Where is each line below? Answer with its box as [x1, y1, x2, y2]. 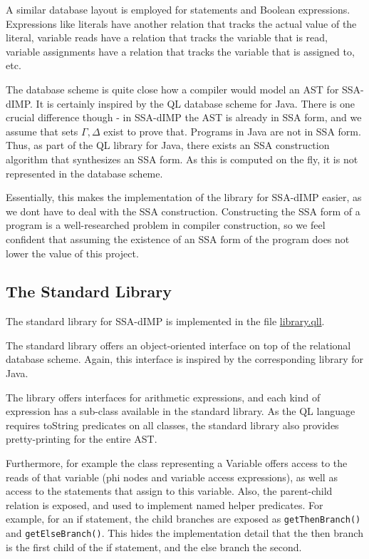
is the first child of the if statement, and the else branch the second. [6, 539, 302, 554]
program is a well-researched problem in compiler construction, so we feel [6, 217, 326, 232]
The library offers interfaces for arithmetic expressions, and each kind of [6, 389, 321, 404]
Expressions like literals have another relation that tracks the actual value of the [6, 16, 357, 31]
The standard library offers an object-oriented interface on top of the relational [6, 337, 351, 352]
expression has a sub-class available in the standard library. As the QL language [6, 404, 355, 419]
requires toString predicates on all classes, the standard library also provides [6, 417, 339, 432]
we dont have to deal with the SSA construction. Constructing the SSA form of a [6, 203, 360, 218]
